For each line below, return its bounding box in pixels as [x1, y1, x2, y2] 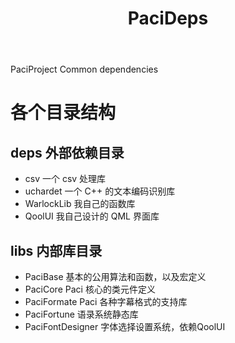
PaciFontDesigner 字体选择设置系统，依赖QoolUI [24, 321, 226, 332]
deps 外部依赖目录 [10, 144, 125, 161]
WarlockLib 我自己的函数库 [24, 198, 136, 210]
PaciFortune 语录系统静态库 [24, 308, 139, 320]
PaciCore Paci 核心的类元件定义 [24, 283, 156, 295]
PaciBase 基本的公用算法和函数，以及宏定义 [24, 271, 207, 282]
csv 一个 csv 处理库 [24, 173, 107, 185]
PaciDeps [127, 7, 209, 30]
